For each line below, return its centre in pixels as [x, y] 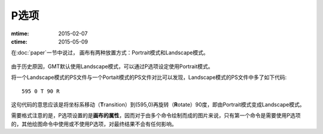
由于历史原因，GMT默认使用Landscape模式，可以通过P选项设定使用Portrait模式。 [112, 66]
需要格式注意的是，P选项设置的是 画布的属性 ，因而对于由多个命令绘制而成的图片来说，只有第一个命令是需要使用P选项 [156, 115]
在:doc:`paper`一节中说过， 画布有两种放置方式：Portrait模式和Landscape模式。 [110, 53]
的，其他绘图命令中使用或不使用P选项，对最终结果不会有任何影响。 [94, 124]
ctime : [19, 41]
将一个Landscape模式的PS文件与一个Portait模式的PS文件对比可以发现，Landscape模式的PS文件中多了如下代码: [149, 77]
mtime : [20, 33]
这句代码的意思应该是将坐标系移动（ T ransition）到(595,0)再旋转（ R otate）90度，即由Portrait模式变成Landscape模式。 [158, 104]
